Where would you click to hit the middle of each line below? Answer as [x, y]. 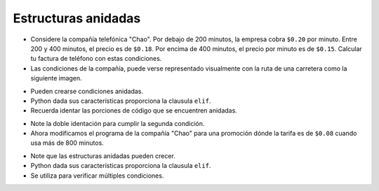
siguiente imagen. [56, 78]
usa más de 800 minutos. [67, 143]
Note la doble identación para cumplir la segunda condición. [118, 123]
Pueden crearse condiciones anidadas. [87, 91]
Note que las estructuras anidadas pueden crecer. [103, 156]
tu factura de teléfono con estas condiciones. [96, 59]
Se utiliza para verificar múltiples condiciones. [97, 176]
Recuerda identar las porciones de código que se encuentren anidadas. [134, 111]
